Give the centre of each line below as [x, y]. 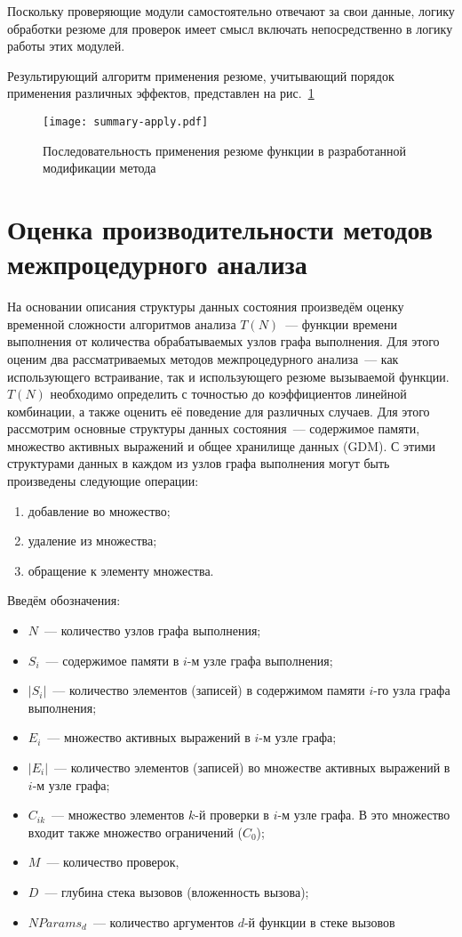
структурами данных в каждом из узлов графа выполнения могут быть [199, 463]
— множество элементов [118, 815]
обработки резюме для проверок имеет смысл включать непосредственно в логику [230, 28]
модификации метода [100, 168]
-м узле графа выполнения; [260, 660]
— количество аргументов [163, 921]
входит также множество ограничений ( [135, 832]
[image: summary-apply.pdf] [126, 121]
